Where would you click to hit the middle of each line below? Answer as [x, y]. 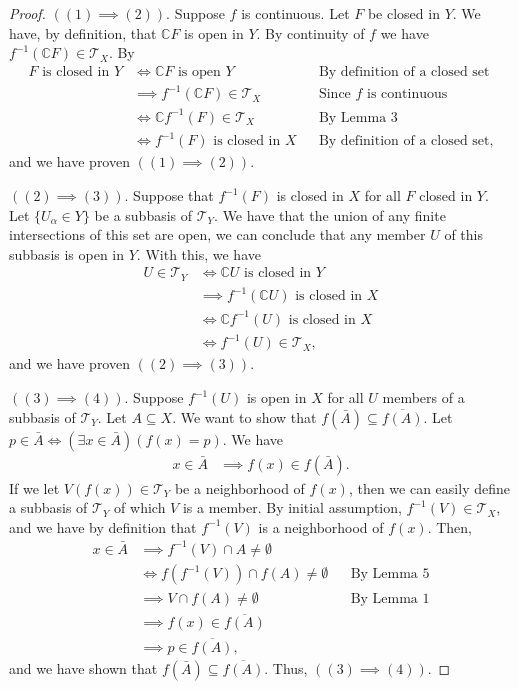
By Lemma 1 [390, 599]
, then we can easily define [429, 487]
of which [140, 507]
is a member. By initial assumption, [292, 507]
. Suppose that [169, 195]
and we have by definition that [103, 526]
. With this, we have [198, 253]
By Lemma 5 [390, 574]
